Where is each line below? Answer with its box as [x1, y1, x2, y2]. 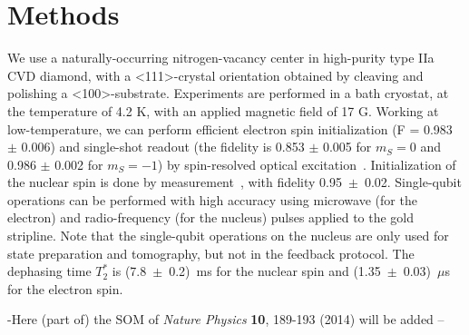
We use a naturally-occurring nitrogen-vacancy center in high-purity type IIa [7, 48, 435, 67]
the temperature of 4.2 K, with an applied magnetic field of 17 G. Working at [7, 101, 439, 120]
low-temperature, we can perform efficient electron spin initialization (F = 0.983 [7, 119, 453, 138]
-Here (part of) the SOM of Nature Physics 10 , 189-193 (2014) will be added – [7, 310, 445, 329]
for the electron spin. [7, 279, 123, 298]
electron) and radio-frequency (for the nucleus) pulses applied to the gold [7, 208, 415, 227]
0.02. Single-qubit [364, 172, 462, 192]
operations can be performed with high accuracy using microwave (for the [7, 190, 417, 209]
